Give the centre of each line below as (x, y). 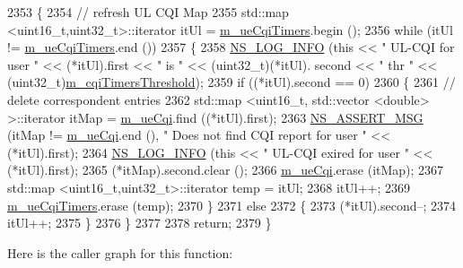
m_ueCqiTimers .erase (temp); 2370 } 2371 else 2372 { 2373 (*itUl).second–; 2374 (232, 205)
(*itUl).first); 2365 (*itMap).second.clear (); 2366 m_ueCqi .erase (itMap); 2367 (226, 170)
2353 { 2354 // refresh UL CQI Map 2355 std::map (148, 12)
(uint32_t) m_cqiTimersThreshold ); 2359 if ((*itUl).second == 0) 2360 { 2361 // (231, 82)
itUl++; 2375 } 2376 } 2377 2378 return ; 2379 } (140, 223)
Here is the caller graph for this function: (120, 252)
